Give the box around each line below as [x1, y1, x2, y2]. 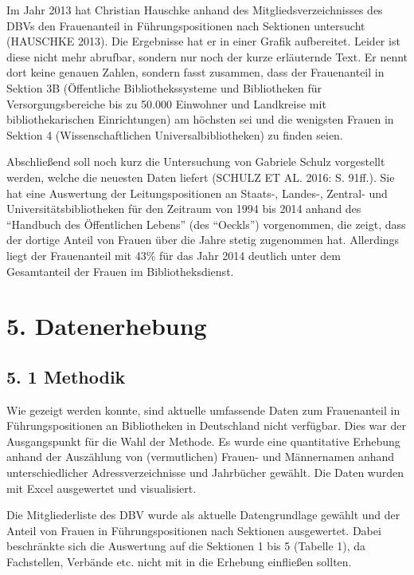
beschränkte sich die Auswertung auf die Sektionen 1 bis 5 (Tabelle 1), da [6, 538, 366, 554]
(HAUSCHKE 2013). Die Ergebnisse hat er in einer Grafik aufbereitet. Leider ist [6, 33, 400, 49]
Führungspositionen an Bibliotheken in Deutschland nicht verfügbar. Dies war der [6, 417, 406, 434]
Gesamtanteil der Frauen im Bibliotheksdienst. [6, 262, 234, 279]
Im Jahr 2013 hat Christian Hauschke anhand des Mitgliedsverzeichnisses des [6, 2, 383, 18]
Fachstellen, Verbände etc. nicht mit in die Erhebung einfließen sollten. [6, 553, 352, 570]
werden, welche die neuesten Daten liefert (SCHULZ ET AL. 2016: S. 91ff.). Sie [6, 168, 395, 185]
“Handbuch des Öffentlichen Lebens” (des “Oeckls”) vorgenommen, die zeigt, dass [6, 215, 406, 232]
